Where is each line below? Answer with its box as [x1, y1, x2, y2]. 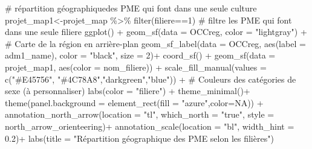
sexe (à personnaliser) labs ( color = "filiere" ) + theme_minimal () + [5, 84, 250, 97]
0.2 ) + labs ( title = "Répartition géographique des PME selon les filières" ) [5, 132, 274, 144]
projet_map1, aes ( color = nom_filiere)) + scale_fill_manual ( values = [5, 60, 267, 73]
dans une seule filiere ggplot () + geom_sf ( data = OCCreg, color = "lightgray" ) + [5, 25, 307, 38]
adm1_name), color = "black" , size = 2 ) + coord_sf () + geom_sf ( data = [5, 49, 276, 62]
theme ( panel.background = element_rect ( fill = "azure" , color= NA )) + [5, 96, 264, 109]
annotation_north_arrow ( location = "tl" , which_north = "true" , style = [5, 108, 275, 121]
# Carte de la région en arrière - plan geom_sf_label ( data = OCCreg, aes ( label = [5, 37, 306, 49]
